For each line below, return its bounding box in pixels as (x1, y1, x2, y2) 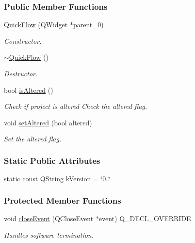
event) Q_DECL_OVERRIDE (98, 213, 191, 223)
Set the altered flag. (4, 134, 62, 144)
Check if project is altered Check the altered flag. (4, 101, 147, 111)
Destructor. (4, 69, 38, 78)
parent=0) (73, 19, 104, 30)
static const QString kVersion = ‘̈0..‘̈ (4, 174, 111, 184)
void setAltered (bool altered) (4, 117, 92, 127)
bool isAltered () (4, 85, 53, 95)
